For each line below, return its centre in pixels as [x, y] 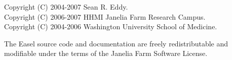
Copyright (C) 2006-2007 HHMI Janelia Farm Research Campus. [105, 16]
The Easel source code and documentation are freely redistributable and [116, 43]
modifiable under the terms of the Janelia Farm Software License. [106, 53]
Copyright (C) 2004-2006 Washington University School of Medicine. [111, 26]
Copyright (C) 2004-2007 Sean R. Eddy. [66, 7]
